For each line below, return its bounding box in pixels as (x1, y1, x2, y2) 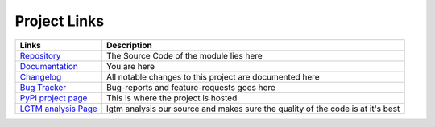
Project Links (14, 12, 105, 30)
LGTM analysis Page (19, 103, 98, 114)
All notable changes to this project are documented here (106, 71, 320, 82)
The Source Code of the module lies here (106, 50, 263, 61)
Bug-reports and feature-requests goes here (106, 81, 275, 92)
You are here (106, 60, 155, 72)
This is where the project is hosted (106, 92, 238, 104)
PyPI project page (19, 92, 88, 104)
